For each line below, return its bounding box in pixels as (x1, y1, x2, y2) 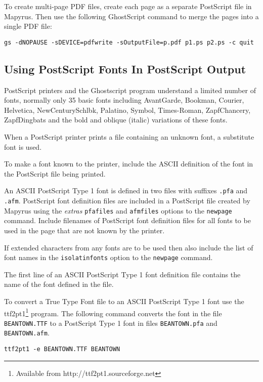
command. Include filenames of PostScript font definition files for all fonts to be (4, 215, 251, 226)
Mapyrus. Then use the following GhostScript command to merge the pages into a (4, 11, 259, 21)
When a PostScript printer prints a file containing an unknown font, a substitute (4, 132, 254, 142)
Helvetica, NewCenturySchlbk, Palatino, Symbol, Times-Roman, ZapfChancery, (4, 104, 251, 115)
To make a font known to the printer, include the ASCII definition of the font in (4, 158, 253, 169)
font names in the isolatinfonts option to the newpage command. (4, 252, 213, 263)
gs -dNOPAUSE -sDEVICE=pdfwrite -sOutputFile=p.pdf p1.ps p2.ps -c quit (4, 38, 254, 46)
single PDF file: (4, 21, 52, 31)
